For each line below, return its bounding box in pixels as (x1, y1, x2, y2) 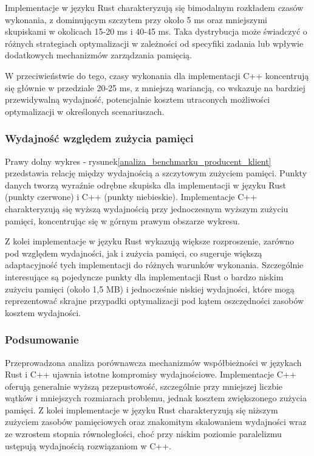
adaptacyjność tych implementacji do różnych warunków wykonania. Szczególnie (5, 258, 304, 271)
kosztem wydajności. (5, 306, 81, 319)
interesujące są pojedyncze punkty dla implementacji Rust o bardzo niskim (5, 270, 284, 283)
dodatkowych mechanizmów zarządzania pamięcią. (5, 49, 193, 61)
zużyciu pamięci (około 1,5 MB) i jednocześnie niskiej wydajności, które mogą (5, 282, 295, 295)
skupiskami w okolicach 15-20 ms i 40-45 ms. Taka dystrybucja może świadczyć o (5, 25, 307, 38)
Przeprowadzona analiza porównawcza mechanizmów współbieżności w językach (5, 356, 302, 368)
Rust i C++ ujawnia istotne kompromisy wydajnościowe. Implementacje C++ (5, 368, 296, 381)
